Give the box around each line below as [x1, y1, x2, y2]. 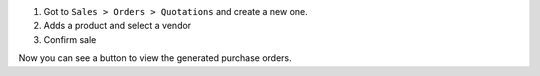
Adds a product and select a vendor [43, 20, 192, 32]
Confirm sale [43, 33, 97, 45]
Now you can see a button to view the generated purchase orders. [18, 52, 292, 64]
